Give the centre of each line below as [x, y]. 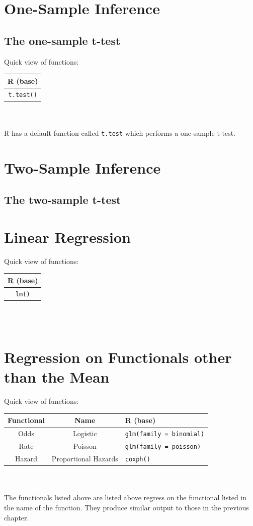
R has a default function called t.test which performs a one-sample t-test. [120, 133]
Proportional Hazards [85, 459]
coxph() [138, 460]
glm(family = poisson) [163, 447]
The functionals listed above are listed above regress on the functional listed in [125, 497]
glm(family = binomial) [165, 434]
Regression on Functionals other [118, 357]
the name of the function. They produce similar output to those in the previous [126, 508]
